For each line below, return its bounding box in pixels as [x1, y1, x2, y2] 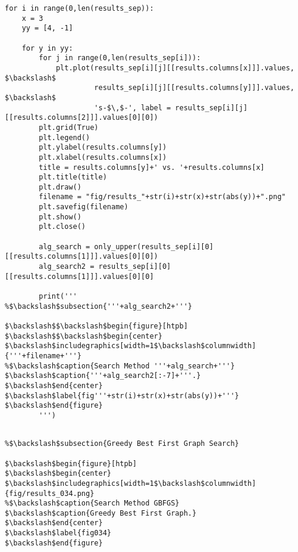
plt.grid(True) [39, 123, 99, 132]
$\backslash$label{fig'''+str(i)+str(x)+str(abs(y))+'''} [5, 391, 239, 400]
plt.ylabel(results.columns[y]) [39, 143, 167, 152]
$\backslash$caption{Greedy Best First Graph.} [5, 508, 197, 517]
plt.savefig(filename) [39, 203, 128, 212]
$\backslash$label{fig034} [5, 529, 111, 538]
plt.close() [39, 222, 86, 231]
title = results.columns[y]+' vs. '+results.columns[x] [39, 163, 265, 172]
